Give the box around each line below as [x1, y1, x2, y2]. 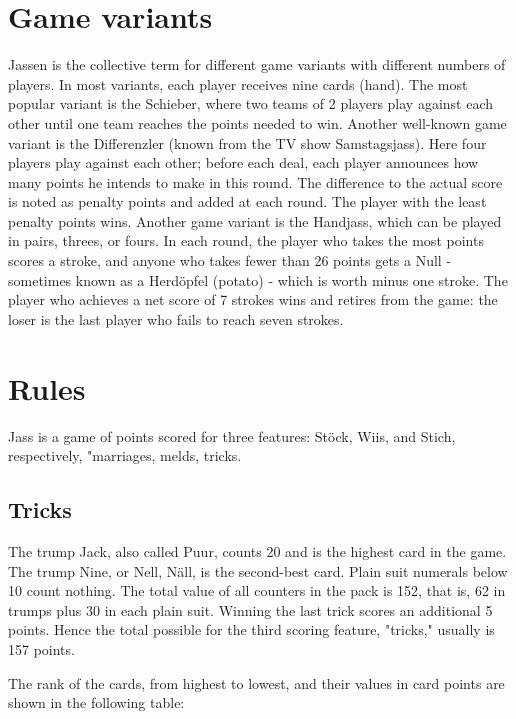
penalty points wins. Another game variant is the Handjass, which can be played [8, 210, 502, 231]
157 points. [8, 638, 75, 659]
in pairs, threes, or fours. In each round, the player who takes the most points [8, 230, 484, 251]
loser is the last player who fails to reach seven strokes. [8, 308, 344, 329]
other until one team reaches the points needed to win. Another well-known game [8, 112, 507, 133]
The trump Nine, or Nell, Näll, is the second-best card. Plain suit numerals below [8, 560, 508, 581]
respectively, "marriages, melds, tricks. [8, 445, 242, 466]
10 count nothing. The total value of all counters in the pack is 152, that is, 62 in [8, 580, 506, 601]
